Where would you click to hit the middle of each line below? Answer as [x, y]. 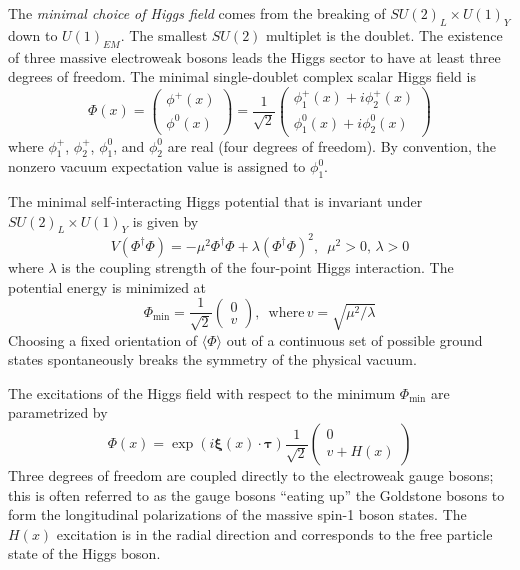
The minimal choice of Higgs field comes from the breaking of [197, 13]
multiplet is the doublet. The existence [384, 34]
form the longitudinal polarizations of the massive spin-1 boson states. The [237, 514]
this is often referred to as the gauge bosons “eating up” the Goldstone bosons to [256, 494]
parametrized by [58, 412]
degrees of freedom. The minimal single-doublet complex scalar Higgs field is [242, 76]
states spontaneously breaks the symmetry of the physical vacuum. [212, 359]
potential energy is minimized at [107, 286]
